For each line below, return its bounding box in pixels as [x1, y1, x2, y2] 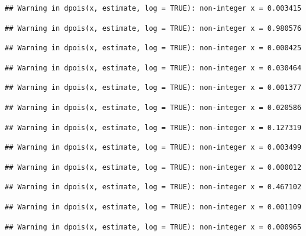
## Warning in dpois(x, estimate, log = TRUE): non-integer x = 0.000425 [5, 44, 302, 53]
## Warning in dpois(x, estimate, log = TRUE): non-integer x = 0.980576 [5, 24, 302, 33]
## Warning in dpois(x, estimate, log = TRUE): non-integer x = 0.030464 [5, 63, 302, 72]
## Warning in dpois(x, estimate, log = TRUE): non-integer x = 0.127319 [5, 123, 302, 132]
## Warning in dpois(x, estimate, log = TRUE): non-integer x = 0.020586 [5, 103, 302, 112]
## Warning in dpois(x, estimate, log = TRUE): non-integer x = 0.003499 [5, 143, 302, 152]
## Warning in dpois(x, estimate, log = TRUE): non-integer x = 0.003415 [5, 4, 302, 12]
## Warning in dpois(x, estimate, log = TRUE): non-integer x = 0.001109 [5, 202, 302, 211]
